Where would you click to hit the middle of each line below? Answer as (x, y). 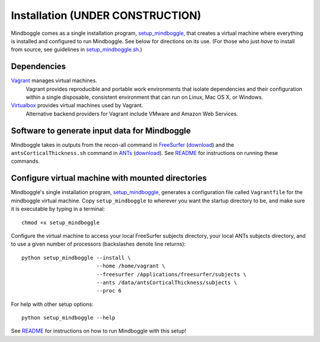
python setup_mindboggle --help (68, 318)
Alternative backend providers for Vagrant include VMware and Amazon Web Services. (132, 114)
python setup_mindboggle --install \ (76, 258)
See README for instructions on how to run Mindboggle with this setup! (99, 331)
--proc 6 (109, 291)
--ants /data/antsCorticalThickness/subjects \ (167, 282)
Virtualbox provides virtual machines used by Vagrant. (77, 105)
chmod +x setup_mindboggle (61, 222)
